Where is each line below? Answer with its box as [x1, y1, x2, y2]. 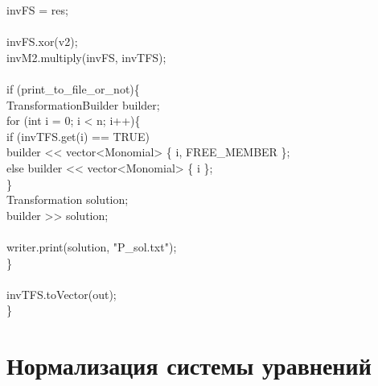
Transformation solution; [6, 191, 129, 208]
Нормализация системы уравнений [6, 349, 372, 382]
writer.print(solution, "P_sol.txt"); [6, 238, 177, 255]
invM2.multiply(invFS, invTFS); [6, 48, 166, 65]
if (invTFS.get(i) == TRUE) [6, 127, 150, 144]
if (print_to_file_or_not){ [6, 80, 140, 97]
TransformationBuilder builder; [6, 96, 160, 113]
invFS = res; [6, 2, 68, 18]
